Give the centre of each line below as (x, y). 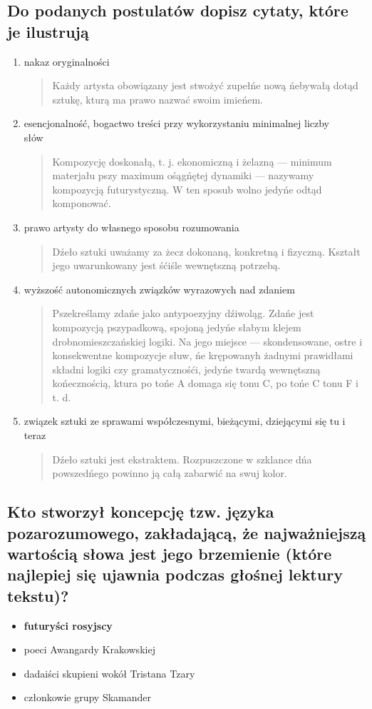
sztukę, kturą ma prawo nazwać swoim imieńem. (157, 99)
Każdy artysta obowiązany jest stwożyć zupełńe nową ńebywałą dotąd (205, 85)
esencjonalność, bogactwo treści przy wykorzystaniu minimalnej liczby (176, 123)
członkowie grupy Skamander (88, 697)
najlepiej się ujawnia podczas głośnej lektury (175, 574)
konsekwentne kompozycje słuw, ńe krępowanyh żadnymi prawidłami (203, 355)
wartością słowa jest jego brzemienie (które (170, 554)
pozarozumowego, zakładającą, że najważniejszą (187, 532)
